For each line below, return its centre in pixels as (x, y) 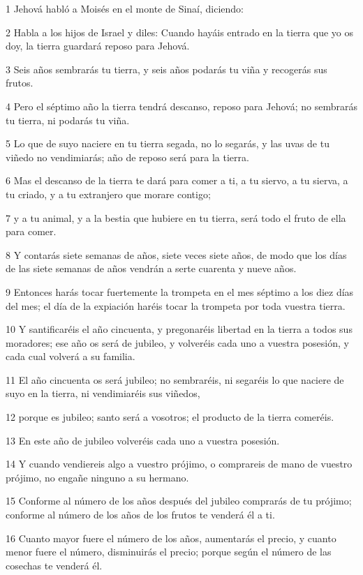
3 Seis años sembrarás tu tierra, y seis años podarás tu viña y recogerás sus (166, 69)
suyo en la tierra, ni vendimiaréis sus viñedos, (103, 393)
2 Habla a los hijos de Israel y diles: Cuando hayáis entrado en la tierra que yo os (179, 32)
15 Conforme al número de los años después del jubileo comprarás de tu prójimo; (179, 501)
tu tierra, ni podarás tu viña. (68, 120)
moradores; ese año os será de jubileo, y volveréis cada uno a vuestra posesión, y (177, 342)
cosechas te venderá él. (54, 565)
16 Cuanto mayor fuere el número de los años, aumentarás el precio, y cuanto (171, 538)
